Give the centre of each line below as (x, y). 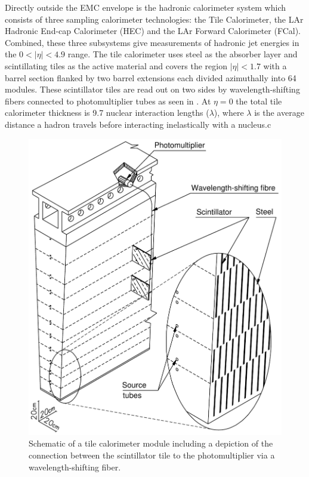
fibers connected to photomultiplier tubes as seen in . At (108, 101)
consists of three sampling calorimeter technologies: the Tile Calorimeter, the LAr (154, 19)
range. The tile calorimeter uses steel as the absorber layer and (183, 54)
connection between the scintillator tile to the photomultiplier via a (152, 455)
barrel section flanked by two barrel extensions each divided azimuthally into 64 (151, 77)
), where (229, 113)
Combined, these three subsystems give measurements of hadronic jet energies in (152, 42)
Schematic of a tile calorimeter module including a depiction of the (151, 443)
